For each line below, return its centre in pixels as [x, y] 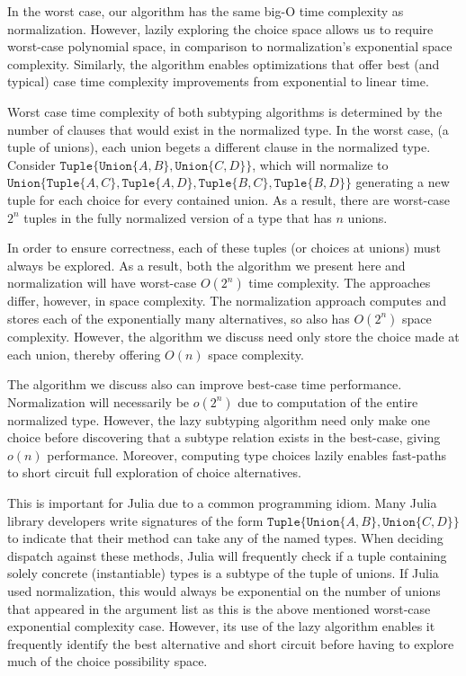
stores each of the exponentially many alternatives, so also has [179, 318]
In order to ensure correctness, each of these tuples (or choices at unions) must [224, 248]
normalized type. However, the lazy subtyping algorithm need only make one [219, 419]
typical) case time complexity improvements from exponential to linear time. [218, 81]
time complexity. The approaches [340, 283]
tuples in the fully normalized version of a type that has [178, 217]
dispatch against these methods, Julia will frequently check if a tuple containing [227, 555]
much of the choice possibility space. [108, 661]
